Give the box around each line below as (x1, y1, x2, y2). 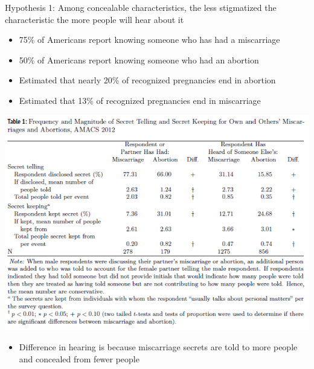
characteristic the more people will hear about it (5, 13, 184, 25)
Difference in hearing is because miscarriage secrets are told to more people (19, 341, 298, 353)
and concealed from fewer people (19, 352, 139, 365)
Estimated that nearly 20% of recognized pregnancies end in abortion (19, 74, 276, 86)
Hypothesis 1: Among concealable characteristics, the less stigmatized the (5, 1, 277, 13)
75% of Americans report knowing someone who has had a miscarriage (19, 33, 280, 46)
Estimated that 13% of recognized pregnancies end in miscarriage (19, 94, 261, 106)
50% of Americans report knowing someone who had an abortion (19, 53, 259, 66)
